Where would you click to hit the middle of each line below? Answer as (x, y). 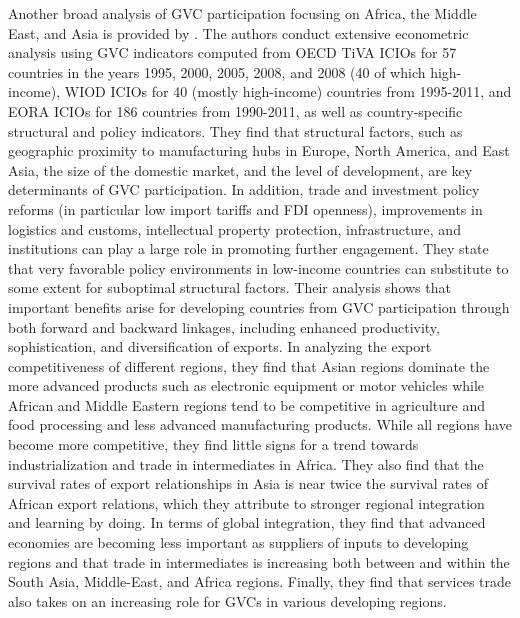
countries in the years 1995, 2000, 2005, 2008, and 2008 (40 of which (217, 71)
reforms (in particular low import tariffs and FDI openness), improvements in (245, 208)
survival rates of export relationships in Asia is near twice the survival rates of (248, 483)
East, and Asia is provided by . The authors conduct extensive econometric (238, 32)
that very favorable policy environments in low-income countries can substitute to (258, 267)
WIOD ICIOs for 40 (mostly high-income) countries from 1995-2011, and (288, 91)
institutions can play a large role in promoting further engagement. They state (248, 248)
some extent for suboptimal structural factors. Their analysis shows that (229, 287)
